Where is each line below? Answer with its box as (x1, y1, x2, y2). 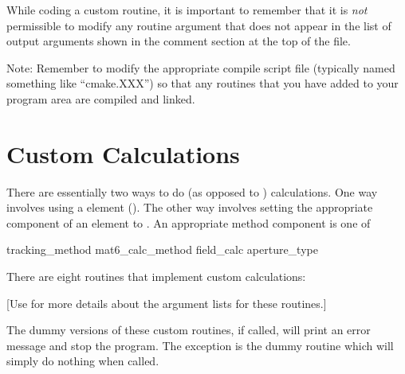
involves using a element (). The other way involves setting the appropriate (6, 199, 373, 216)
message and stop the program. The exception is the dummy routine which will (6, 337, 394, 353)
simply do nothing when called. (6, 353, 159, 369)
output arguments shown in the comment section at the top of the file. (6, 33, 351, 49)
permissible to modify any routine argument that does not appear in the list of (6, 17, 391, 33)
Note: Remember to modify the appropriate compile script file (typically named (6, 59, 395, 76)
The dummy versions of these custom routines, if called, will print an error (6, 321, 371, 338)
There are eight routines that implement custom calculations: (6, 268, 306, 285)
